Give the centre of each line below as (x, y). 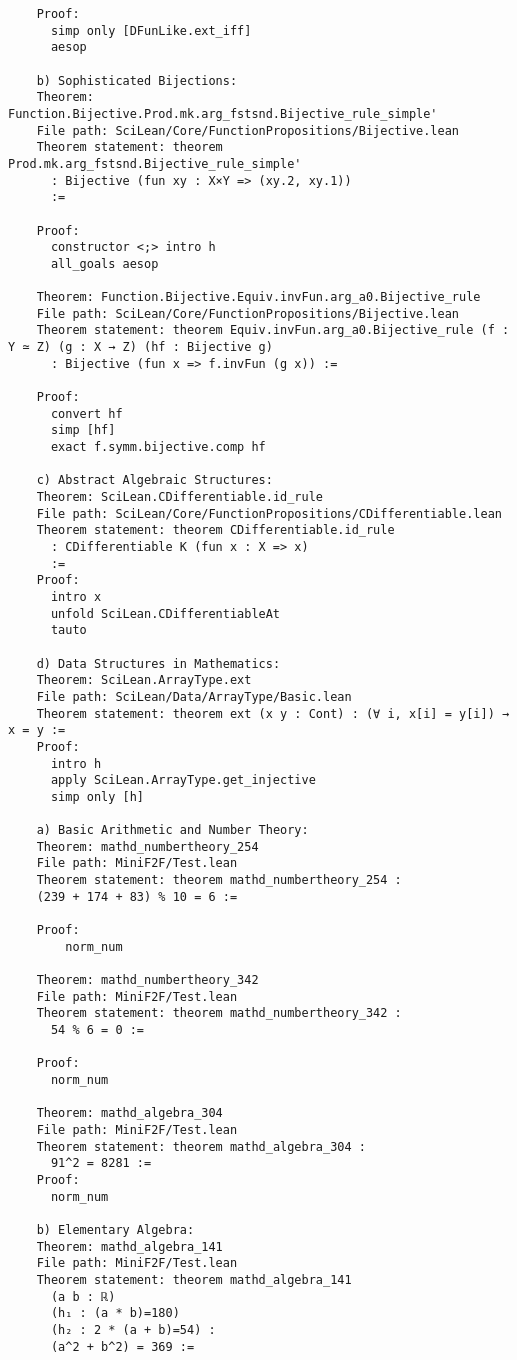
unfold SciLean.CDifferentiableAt (165, 613)
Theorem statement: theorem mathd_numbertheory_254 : (219, 880)
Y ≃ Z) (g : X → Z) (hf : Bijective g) (140, 347)
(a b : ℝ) (83, 1296)
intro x (76, 596)
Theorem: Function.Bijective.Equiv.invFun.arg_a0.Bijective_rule (258, 297)
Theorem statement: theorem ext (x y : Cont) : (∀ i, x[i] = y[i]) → (273, 713)
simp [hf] (83, 430)
